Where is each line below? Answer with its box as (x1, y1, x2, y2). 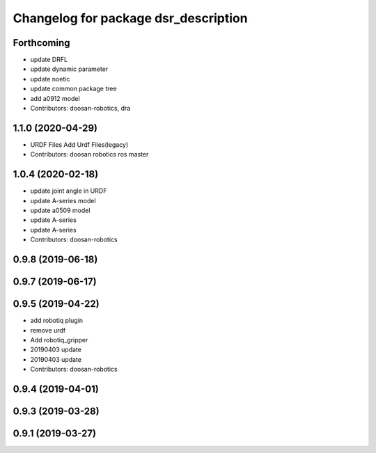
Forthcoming (13, 37, 70, 49)
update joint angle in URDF (30, 186, 107, 195)
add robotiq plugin (30, 317, 84, 325)
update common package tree (30, 84, 118, 93)
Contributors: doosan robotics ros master (30, 150, 149, 159)
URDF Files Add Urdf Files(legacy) (30, 140, 129, 149)
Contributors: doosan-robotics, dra (30, 104, 131, 113)
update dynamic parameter (30, 65, 109, 73)
